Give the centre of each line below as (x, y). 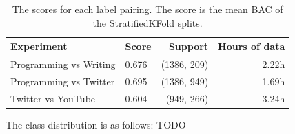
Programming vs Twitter (63, 81)
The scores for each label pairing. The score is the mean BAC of (147, 9)
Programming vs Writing (63, 64)
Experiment (39, 46)
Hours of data (252, 46)
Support (189, 46)
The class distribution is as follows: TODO (96, 124)
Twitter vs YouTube (53, 98)
